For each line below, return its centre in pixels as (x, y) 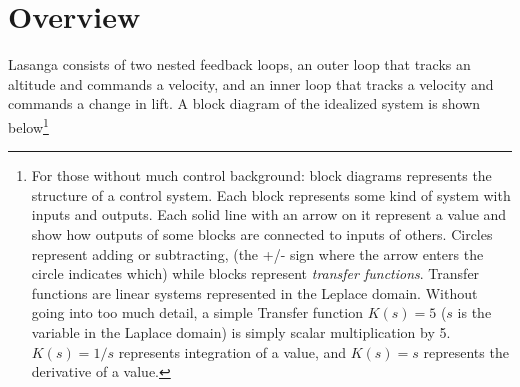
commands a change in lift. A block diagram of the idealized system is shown (244, 103)
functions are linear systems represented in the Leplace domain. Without (254, 292)
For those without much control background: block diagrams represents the (261, 175)
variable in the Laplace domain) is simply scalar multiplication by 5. (241, 331)
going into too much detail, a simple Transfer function (197, 312)
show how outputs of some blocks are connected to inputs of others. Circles (262, 233)
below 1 (28, 125)
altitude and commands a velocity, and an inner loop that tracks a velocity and (251, 83)
